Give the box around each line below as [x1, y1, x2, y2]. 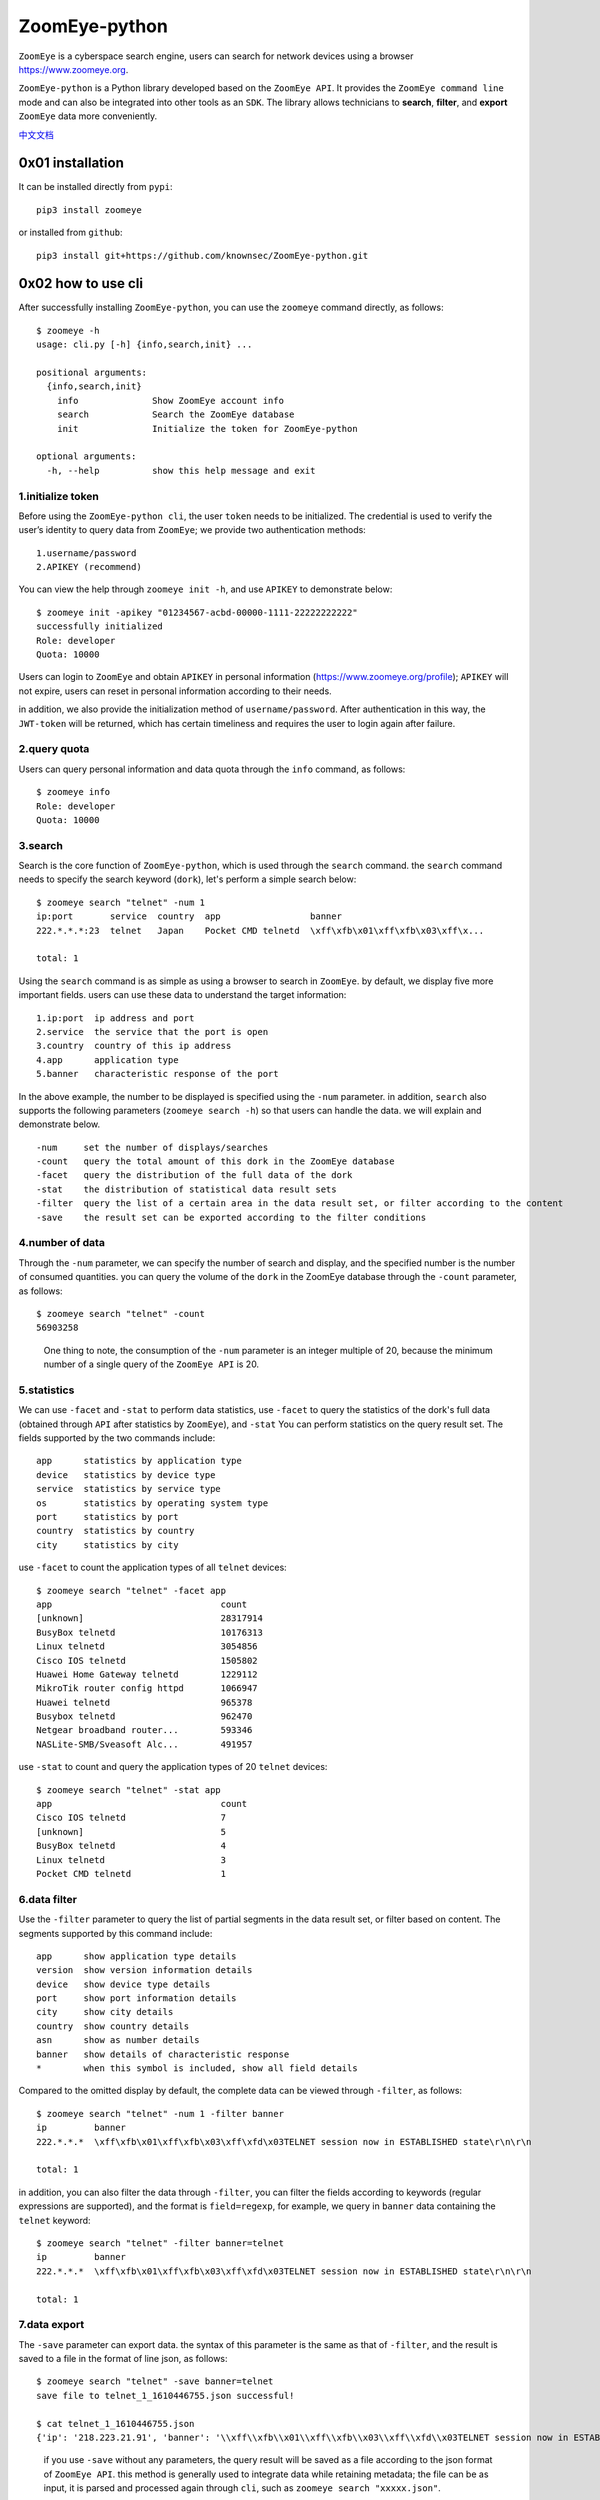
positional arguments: [36, 367, 148, 379]
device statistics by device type [36, 1469, 216, 1480]
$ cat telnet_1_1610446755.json [36, 2418, 195, 2429]
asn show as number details [36, 2035, 200, 2046]
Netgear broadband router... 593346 [36, 1725, 253, 1736]
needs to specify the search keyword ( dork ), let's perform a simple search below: [18, 873, 357, 885]
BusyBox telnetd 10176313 [36, 1626, 264, 1638]
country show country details [36, 2020, 190, 2032]
